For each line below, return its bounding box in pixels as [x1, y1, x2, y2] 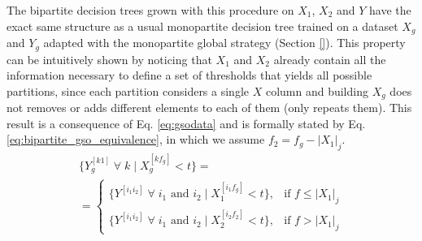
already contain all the [273, 50, 386, 67]
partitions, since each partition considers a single [7, 82, 250, 99]
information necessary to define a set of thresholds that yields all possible [7, 67, 372, 84]
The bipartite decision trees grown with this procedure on [7, 2, 294, 18]
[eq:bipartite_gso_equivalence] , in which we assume [7, 131, 265, 148]
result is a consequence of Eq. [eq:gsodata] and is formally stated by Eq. [7, 114, 366, 131]
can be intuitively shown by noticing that [7, 50, 212, 67]
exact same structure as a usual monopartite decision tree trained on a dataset [7, 17, 398, 34]
